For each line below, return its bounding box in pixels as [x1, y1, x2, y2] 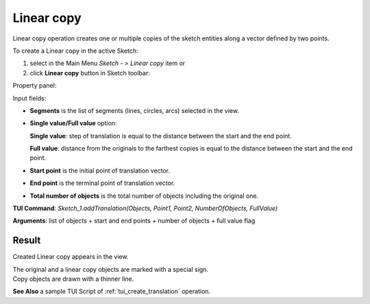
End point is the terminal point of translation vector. [29, 179, 175, 188]
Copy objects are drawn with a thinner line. [12, 275, 134, 283]
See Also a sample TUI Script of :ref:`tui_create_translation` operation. [12, 288, 211, 296]
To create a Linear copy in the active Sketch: [12, 47, 138, 55]
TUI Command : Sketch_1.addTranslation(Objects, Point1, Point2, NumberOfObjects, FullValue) [12, 204, 278, 212]
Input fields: [12, 94, 47, 102]
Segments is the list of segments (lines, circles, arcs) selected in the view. [29, 106, 240, 114]
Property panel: [12, 81, 57, 90]
